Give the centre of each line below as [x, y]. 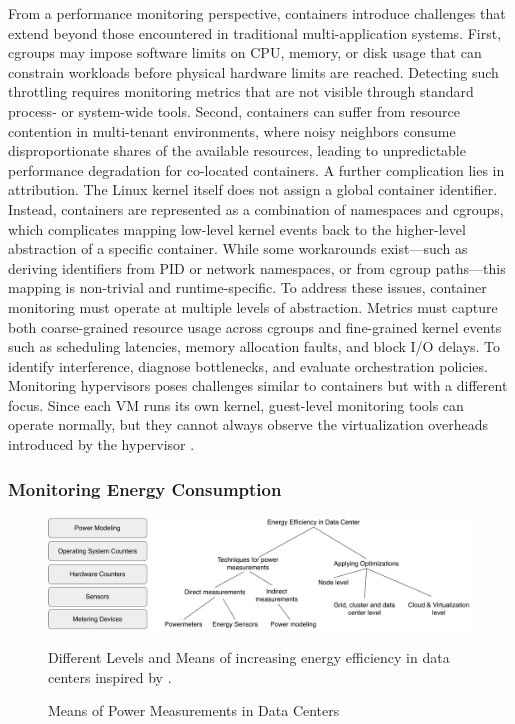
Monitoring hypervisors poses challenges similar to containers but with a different [258, 385]
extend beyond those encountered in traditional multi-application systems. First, [255, 32]
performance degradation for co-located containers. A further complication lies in [256, 169]
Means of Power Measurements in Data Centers [194, 710]
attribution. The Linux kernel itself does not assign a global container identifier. [253, 189]
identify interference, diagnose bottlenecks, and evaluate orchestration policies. [248, 365]
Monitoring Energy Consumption [145, 488]
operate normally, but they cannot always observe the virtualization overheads [248, 424]
